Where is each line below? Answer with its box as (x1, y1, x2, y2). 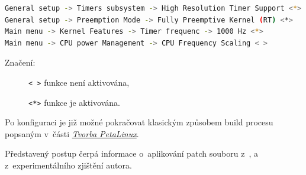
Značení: (5, 56, 36, 69)
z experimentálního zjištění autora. (5, 159, 132, 171)
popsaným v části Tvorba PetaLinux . (5, 127, 139, 140)
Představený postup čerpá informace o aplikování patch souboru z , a (5, 147, 259, 160)
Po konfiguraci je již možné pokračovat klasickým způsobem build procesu (5, 116, 273, 128)
